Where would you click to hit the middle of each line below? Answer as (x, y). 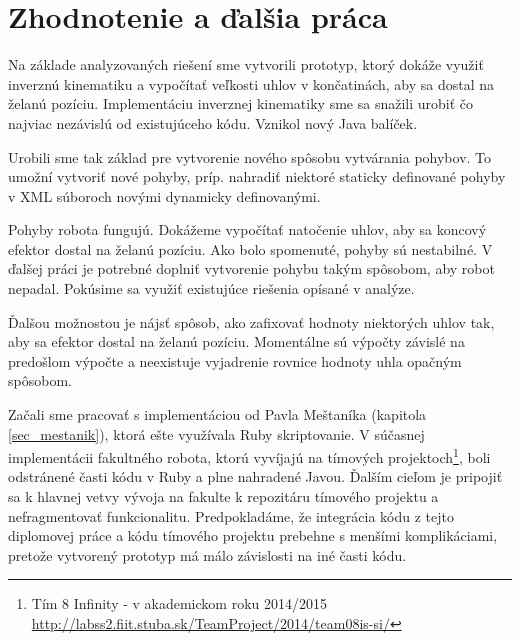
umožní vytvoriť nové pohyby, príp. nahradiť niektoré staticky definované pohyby (257, 176)
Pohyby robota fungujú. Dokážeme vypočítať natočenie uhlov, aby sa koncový (247, 229)
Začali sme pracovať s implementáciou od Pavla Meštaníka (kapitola (217, 414)
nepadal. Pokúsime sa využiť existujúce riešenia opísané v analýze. (211, 288)
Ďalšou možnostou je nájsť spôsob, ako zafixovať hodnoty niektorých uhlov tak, (251, 321)
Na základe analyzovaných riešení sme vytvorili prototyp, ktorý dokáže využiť (246, 64)
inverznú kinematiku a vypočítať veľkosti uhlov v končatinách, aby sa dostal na (251, 83)
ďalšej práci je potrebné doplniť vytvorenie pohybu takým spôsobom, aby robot (251, 268)
